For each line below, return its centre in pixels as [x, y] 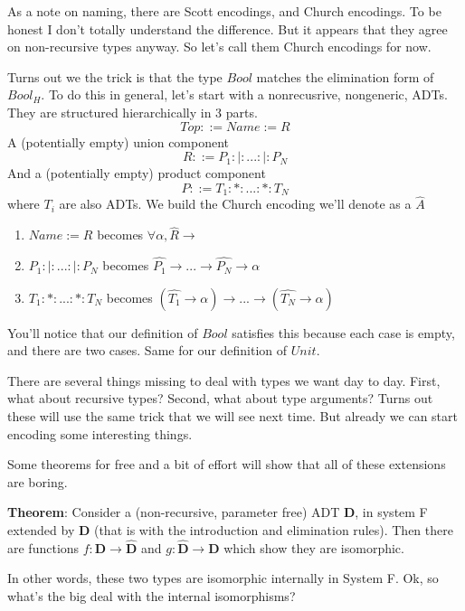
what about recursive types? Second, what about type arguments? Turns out [220, 398]
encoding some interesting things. [100, 433]
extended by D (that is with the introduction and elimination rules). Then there [230, 529]
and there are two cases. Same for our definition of [147, 350]
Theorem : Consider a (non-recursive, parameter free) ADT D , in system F [218, 512]
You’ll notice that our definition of [103, 332]
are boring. [38, 481]
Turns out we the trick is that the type [115, 76]
